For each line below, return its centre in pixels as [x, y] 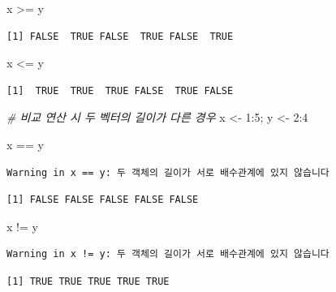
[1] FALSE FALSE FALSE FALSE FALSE [103, 200]
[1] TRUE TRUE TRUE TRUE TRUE [88, 281]
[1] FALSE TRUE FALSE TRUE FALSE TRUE [120, 36]
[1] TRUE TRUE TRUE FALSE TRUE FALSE [120, 90]
